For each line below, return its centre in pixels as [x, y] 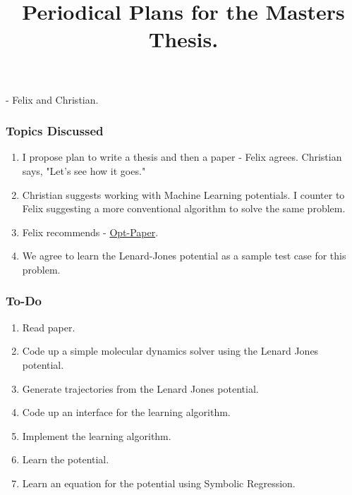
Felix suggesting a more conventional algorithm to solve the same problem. [184, 208]
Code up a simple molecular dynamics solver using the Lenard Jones [170, 351]
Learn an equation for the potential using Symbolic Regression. [159, 483]
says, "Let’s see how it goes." [84, 170]
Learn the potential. [66, 459]
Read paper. [49, 327]
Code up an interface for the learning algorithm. [126, 412]
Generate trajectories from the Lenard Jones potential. [140, 388]
